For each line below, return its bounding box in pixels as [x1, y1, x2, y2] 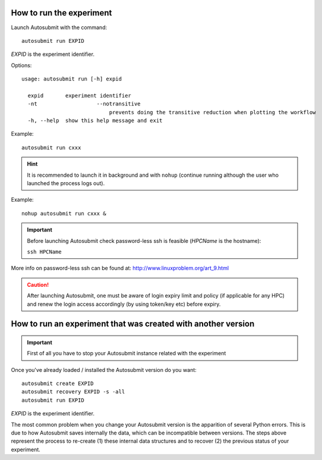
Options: [11, 61, 32, 68]
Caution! [27, 281, 49, 288]
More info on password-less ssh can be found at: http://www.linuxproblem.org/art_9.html [11, 265, 229, 272]
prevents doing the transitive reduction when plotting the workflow [109, 109, 316, 115]
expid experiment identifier [27, 92, 132, 99]
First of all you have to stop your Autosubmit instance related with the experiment [27, 350, 226, 357]
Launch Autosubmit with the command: [11, 24, 107, 31]
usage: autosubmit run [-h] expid [21, 76, 122, 83]
